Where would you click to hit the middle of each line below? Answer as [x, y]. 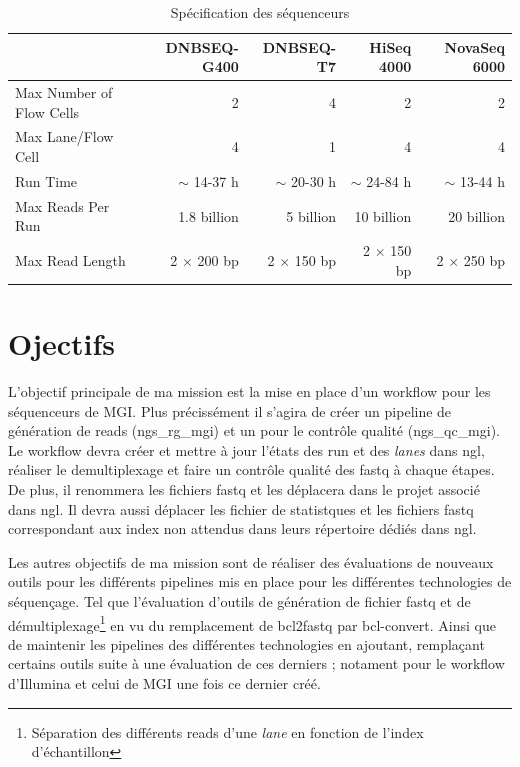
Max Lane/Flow [64, 136]
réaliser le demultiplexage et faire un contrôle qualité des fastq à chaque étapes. [251, 469]
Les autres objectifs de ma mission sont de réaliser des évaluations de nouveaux [251, 561]
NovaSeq [474, 46]
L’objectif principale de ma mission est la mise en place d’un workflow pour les [249, 391]
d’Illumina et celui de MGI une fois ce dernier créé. [164, 682]
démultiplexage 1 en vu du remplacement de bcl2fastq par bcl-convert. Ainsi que [252, 623]
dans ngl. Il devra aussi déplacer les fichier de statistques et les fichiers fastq [241, 508]
